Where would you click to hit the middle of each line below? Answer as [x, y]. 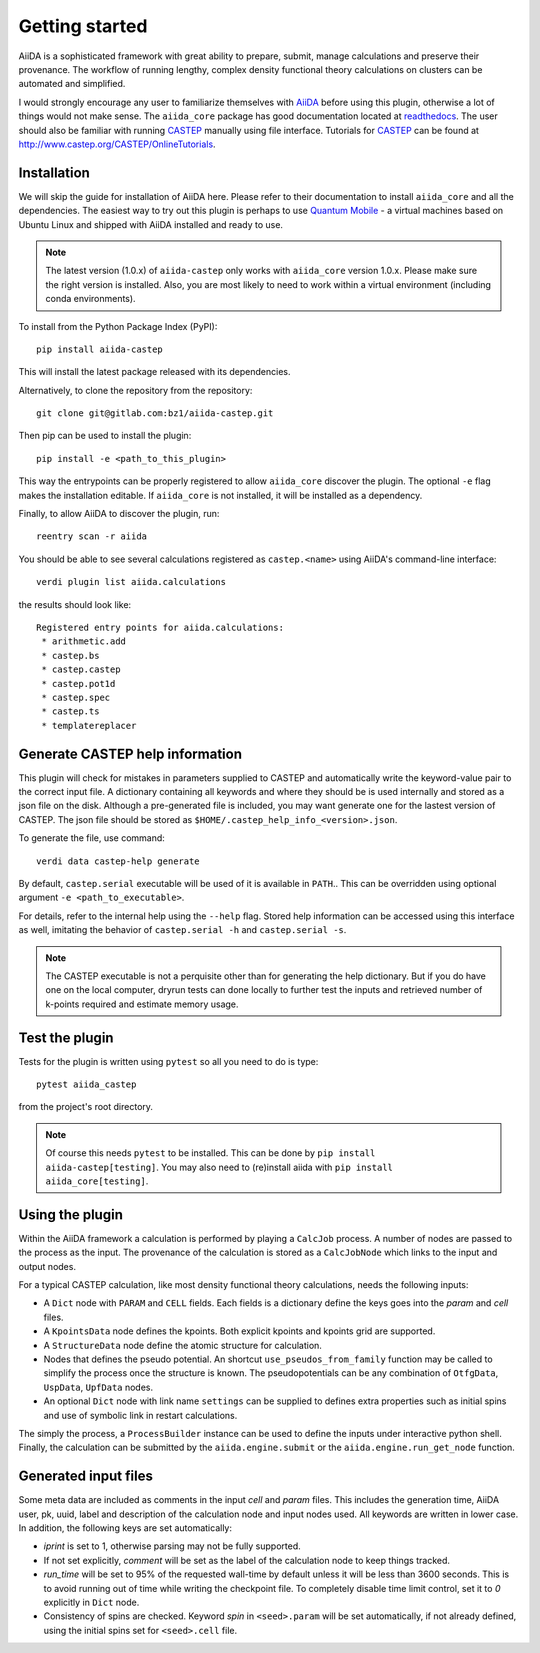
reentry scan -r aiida [92, 536]
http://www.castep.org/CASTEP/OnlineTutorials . [117, 144]
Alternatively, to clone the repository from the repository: [135, 390]
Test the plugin [66, 1037]
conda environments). [90, 299]
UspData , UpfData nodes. [98, 1387]
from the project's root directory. [86, 1107]
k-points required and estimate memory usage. [142, 1004]
